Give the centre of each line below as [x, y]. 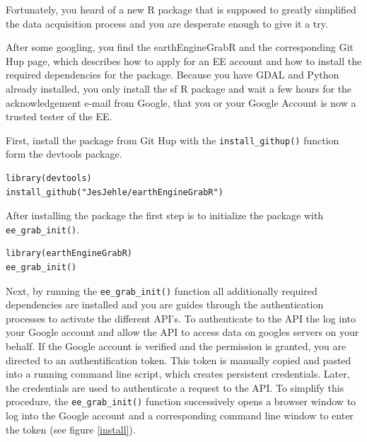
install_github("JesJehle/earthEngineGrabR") [115, 192]
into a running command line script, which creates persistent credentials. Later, [178, 374]
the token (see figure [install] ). [71, 429]
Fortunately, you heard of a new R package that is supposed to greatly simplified [181, 9]
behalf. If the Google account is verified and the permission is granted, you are [176, 346]
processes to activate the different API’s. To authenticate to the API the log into [181, 318]
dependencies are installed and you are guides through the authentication [165, 304]
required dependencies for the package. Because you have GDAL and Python [173, 75]
